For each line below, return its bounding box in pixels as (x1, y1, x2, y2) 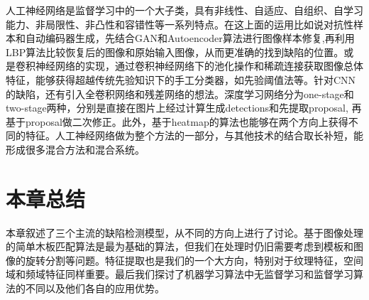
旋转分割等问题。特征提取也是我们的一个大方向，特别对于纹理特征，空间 (25, 252, 363, 267)
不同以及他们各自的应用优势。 (25, 281, 165, 296)
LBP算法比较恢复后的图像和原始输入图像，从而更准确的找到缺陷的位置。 (6, 44, 344, 59)
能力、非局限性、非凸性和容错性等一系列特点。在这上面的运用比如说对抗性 (6, 16, 353, 31)
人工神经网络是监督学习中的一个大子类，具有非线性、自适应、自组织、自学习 (6, 3, 363, 17)
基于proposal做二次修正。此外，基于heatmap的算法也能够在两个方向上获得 (6, 114, 348, 129)
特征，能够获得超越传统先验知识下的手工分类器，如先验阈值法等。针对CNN (6, 72, 356, 87)
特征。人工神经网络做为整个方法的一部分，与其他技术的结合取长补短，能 (25, 128, 363, 143)
